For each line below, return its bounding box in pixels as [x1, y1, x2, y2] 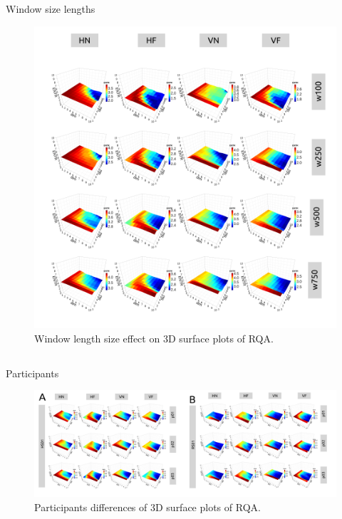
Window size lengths [6, 1, 95, 16]
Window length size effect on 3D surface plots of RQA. [34, 330, 274, 345]
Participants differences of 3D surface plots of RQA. [34, 499, 261, 514]
